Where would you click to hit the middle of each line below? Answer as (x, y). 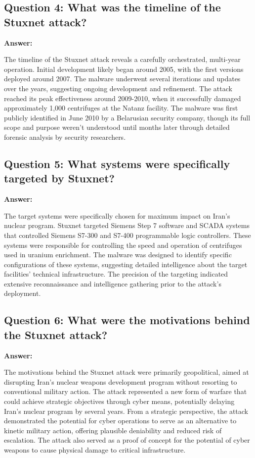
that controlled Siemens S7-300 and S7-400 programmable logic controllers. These (127, 235)
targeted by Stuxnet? (59, 178)
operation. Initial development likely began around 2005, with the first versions (124, 69)
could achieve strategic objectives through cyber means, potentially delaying (119, 401)
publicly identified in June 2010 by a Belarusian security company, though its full (127, 117)
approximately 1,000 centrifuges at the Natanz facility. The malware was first (121, 108)
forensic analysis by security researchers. (65, 137)
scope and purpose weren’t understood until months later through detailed (117, 127)
